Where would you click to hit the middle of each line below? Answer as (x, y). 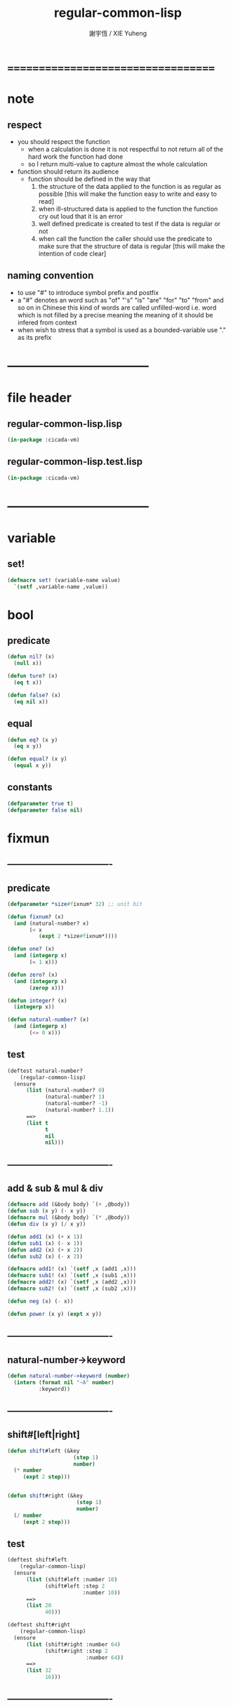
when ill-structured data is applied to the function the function (128, 209)
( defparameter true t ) (40, 803)
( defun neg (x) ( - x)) (40, 1301)
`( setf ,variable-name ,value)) (61, 587)
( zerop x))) (47, 988)
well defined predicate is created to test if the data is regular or (129, 223)
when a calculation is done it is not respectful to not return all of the (126, 149)
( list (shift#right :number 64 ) (73, 1645)
